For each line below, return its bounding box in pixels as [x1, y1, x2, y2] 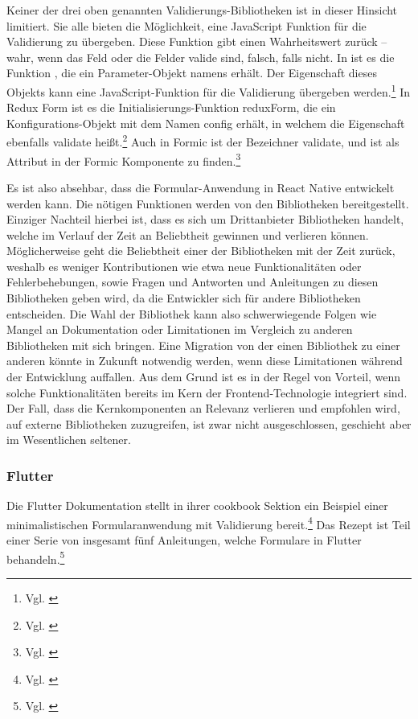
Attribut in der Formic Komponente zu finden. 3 [6, 150, 241, 169]
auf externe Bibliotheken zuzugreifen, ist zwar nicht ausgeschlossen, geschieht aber [6, 415, 412, 432]
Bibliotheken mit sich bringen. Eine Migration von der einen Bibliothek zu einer [6, 336, 400, 353]
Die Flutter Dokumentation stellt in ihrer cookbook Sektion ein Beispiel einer [6, 497, 388, 514]
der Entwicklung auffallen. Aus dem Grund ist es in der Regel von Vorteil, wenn [6, 368, 401, 385]
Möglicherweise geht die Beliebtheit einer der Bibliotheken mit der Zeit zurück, [6, 242, 395, 259]
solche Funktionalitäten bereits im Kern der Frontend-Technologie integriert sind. [6, 384, 408, 401]
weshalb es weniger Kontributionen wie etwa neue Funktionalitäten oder [6, 257, 362, 274]
